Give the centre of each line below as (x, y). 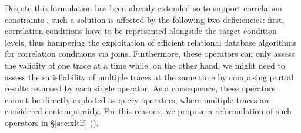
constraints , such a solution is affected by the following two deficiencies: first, (145, 19)
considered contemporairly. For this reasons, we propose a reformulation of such (148, 111)
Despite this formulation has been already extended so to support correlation (143, 8)
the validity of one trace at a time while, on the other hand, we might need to (145, 65)
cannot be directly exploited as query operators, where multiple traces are (138, 99)
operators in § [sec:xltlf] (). (52, 122)
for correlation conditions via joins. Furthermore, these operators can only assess (150, 54)
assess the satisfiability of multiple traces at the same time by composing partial (149, 76)
